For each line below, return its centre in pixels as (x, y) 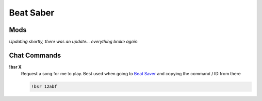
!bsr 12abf (44, 87)
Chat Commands (35, 55)
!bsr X (15, 67)
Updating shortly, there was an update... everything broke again (73, 42)
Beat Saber (32, 13)
